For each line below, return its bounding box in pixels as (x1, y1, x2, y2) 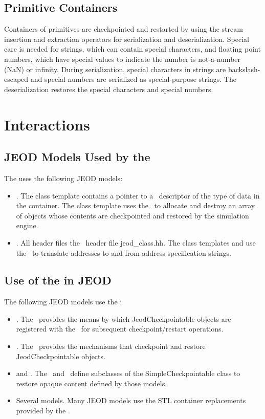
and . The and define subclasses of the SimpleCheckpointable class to (16, 368, 240, 379)
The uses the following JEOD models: (4, 172, 123, 183)
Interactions (4, 114, 90, 135)
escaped (4, 74, 29, 84)
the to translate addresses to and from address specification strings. (16, 247, 231, 258)
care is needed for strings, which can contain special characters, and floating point (4, 43, 261, 54)
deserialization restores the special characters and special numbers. (4, 83, 213, 94)
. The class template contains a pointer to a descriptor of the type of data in (16, 190, 260, 201)
